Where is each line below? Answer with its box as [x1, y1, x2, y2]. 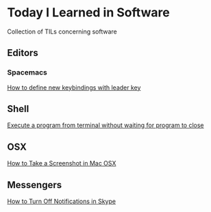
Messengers [7, 179, 62, 191]
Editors [7, 47, 39, 59]
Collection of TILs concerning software [7, 27, 118, 36]
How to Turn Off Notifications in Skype [7, 197, 116, 206]
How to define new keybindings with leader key [7, 83, 141, 92]
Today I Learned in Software [7, 5, 170, 21]
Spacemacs [7, 68, 48, 77]
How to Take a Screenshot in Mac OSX [7, 159, 116, 168]
